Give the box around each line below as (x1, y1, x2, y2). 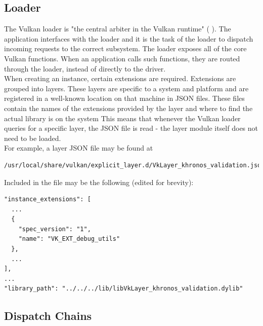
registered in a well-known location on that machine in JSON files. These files (4, 93, 245, 103)
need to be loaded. (4, 132, 61, 143)
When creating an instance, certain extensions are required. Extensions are (4, 73, 236, 84)
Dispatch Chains (4, 308, 92, 323)
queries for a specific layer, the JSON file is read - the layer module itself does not (4, 123, 258, 133)
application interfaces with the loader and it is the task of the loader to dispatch (4, 33, 253, 44)
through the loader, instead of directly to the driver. (4, 63, 166, 74)
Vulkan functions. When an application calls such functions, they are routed (4, 53, 240, 63)
